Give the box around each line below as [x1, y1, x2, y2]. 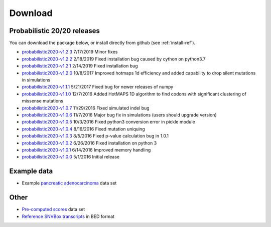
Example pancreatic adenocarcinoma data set [22, 180, 117, 186]
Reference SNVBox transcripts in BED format [22, 213, 115, 219]
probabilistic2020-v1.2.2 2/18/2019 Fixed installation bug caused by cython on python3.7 [22, 55, 206, 62]
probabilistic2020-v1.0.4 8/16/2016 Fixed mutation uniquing [22, 125, 145, 132]
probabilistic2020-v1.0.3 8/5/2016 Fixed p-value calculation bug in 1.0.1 [22, 133, 169, 139]
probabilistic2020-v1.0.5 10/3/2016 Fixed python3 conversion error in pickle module [22, 119, 195, 125]
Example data [9, 167, 53, 175]
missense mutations [22, 98, 64, 104]
